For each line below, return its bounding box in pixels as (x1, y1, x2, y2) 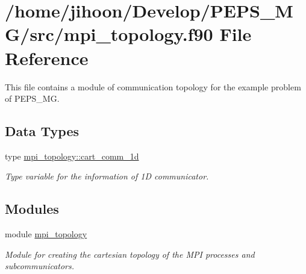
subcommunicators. (5, 260, 75, 272)
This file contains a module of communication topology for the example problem (5, 80, 301, 93)
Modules (5, 199, 59, 218)
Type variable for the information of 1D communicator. (5, 170, 209, 182)
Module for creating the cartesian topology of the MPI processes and (5, 248, 255, 260)
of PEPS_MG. (5, 92, 60, 105)
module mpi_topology (5, 228, 87, 240)
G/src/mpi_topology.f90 (5, 22, 213, 46)
